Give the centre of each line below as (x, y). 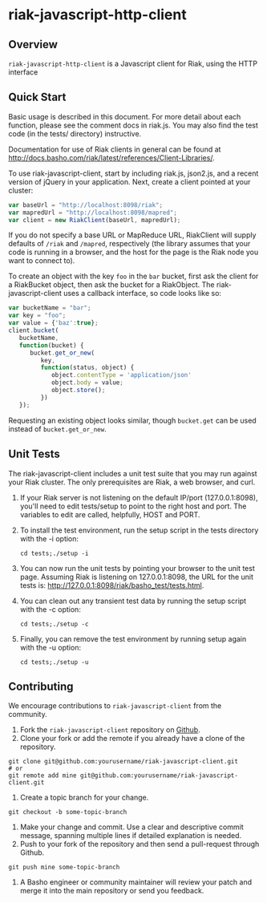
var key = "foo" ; (37, 316)
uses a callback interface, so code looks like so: (142, 294)
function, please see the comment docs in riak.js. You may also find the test (133, 125)
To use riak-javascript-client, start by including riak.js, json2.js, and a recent (133, 173)
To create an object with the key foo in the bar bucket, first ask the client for (133, 276)
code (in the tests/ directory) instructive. (75, 133)
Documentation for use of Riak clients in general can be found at (115, 149)
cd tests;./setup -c (54, 624)
